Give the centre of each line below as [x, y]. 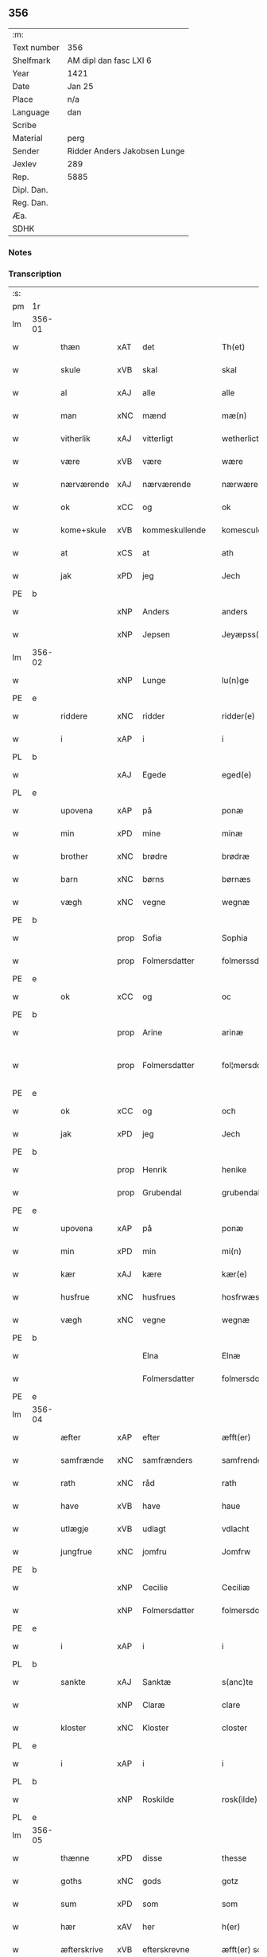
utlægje [75, 1529]
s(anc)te [237, 1682]
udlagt [154, 1529]
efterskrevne [166, 1950]
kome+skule [83, 530]
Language [31, 112]
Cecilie [155, 1588]
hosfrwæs [240, 1297]
